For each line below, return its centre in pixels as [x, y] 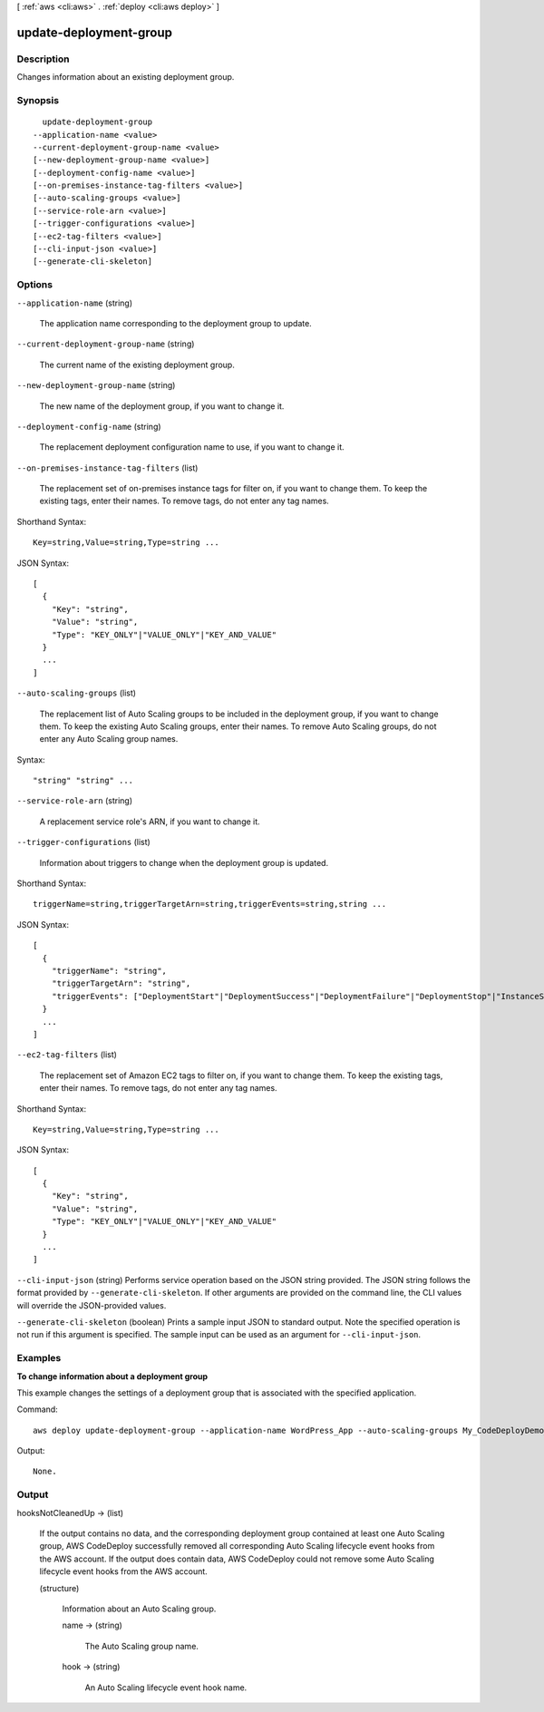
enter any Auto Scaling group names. [109, 739]
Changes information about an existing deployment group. [126, 77]
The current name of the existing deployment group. [137, 365]
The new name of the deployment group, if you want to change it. [162, 406]
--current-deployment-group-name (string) [106, 344]
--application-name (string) [75, 303]
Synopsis [38, 100]
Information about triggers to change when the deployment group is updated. [184, 862]
